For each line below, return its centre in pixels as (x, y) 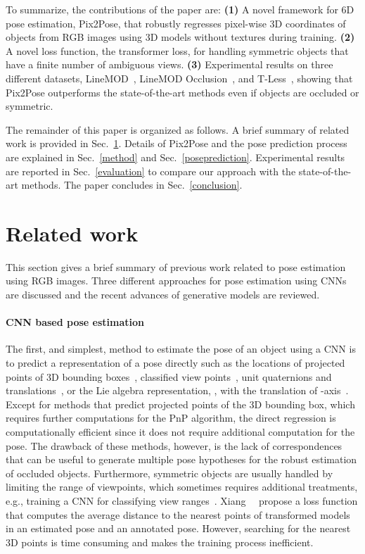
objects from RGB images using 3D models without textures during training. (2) (180, 37)
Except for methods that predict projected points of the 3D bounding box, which (180, 404)
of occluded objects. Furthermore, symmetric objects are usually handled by (169, 473)
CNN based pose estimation (75, 322)
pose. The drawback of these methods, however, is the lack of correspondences (174, 445)
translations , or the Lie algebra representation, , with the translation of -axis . (177, 390)
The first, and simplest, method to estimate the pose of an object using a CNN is (181, 349)
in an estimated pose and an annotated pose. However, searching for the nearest (178, 528)
